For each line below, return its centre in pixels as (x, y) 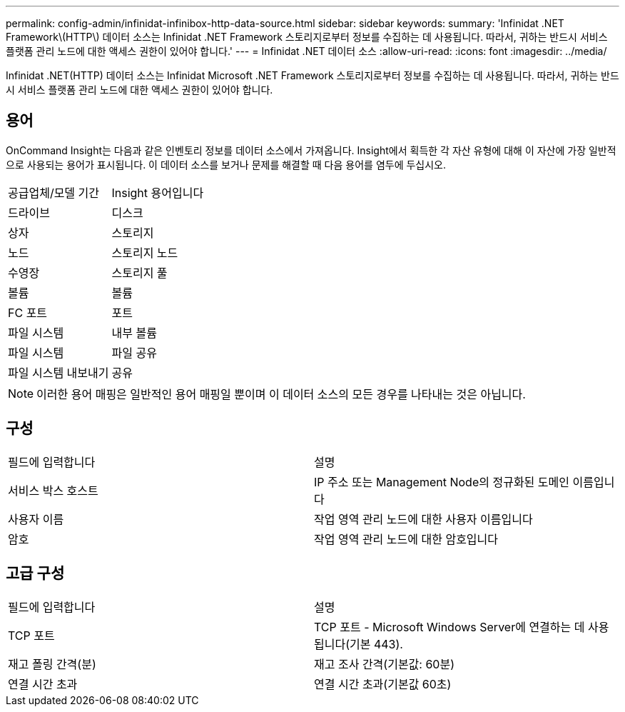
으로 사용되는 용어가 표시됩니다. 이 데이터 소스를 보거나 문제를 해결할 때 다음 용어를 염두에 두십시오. (226, 164)
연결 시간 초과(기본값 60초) (383, 684)
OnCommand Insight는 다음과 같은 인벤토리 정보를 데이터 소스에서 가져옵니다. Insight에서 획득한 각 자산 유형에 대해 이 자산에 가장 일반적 (311, 150)
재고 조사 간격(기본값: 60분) (384, 664)
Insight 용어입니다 (158, 192)
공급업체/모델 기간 (54, 192)
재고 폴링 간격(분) (52, 664)
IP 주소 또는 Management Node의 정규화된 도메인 (442, 482)
